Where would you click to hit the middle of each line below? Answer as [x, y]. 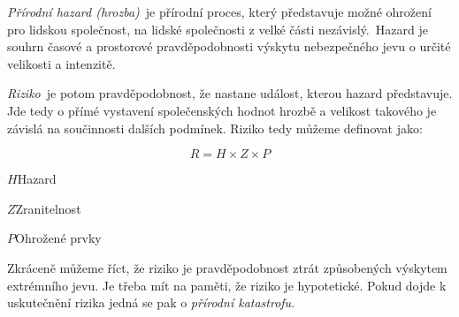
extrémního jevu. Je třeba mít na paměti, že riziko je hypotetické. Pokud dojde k [227, 285]
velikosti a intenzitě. [61, 63]
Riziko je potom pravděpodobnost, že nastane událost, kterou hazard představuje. [230, 93]
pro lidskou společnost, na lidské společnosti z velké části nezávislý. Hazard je [218, 29]
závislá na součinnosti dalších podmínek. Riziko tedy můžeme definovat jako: [215, 128]
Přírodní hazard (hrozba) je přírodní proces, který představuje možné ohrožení [219, 11]
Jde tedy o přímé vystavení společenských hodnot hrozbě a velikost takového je [222, 110]
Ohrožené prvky [58, 238]
